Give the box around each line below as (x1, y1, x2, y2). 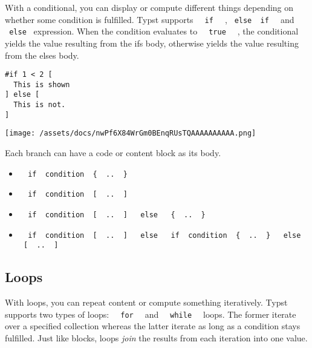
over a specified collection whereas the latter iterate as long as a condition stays (5, 320, 301, 332)
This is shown (13, 80, 70, 89)
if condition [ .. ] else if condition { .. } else (28, 231, 301, 240)
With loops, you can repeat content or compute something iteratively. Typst (5, 296, 288, 309)
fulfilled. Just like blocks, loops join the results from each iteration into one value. (5, 331, 308, 344)
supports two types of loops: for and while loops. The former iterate (5, 307, 296, 320)
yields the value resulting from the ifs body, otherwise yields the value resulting (5, 36, 299, 49)
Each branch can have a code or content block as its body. (5, 146, 221, 159)
